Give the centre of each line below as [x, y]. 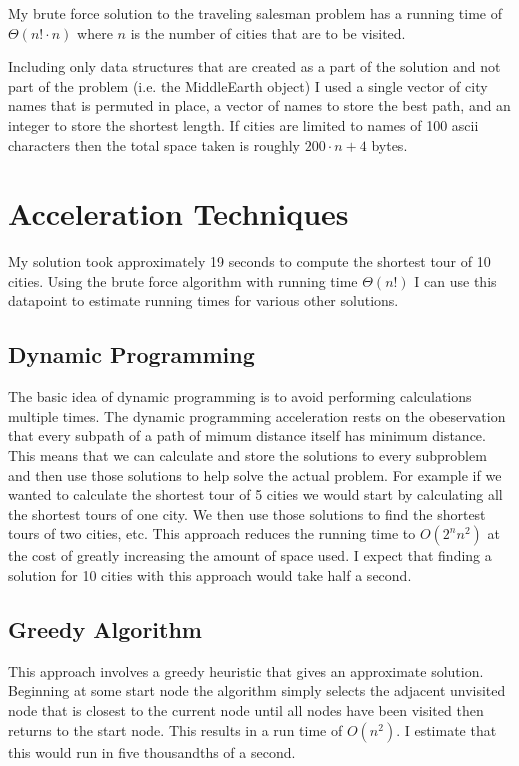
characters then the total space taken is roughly [154, 144]
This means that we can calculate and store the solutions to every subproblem [247, 455]
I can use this [455, 280]
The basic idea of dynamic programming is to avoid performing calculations [240, 396]
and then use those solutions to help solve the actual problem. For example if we [255, 474]
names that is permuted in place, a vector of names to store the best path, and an [259, 105]
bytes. [389, 144]
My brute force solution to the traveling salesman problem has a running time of [255, 13]
